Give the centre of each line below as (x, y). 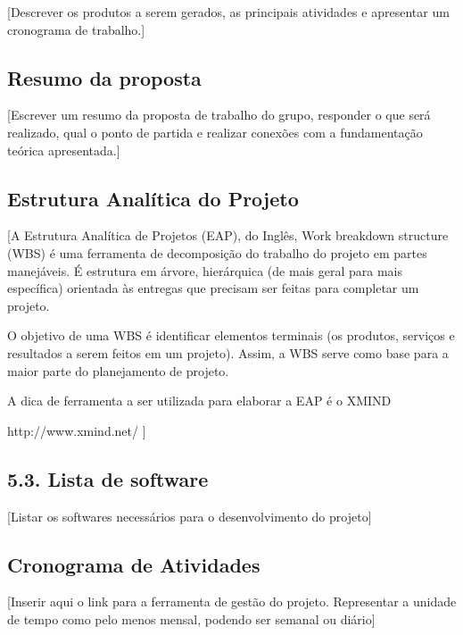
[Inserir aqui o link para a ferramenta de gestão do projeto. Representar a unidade (232, 602)
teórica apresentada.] (64, 150)
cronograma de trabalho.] (76, 29)
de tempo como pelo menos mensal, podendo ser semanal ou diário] (191, 618)
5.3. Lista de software (108, 478)
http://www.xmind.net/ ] (77, 430)
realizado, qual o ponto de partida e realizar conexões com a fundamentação (215, 132)
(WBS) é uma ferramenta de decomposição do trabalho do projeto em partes (217, 252)
